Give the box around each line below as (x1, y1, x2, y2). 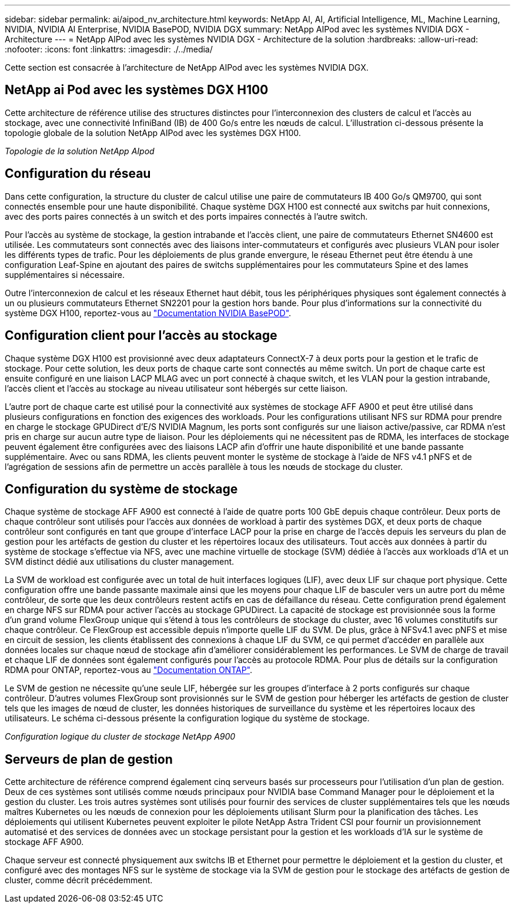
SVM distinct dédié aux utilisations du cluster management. (5, 556, 235, 567)
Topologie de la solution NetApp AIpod (5, 145, 155, 156)
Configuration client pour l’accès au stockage (5, 328, 277, 343)
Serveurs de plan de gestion (5, 751, 173, 767)
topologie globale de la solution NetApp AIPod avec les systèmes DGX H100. (5, 127, 301, 138)
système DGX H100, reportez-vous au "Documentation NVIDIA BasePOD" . (5, 307, 292, 318)
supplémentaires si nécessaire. (5, 269, 125, 280)
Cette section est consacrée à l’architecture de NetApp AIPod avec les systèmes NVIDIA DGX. (5, 62, 369, 72)
